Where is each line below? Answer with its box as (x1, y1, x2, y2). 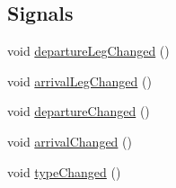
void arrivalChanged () (7, 131, 132, 150)
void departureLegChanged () (7, 41, 170, 60)
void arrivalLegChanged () (7, 71, 152, 90)
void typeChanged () (7, 162, 121, 181)
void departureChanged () (7, 102, 150, 121)
